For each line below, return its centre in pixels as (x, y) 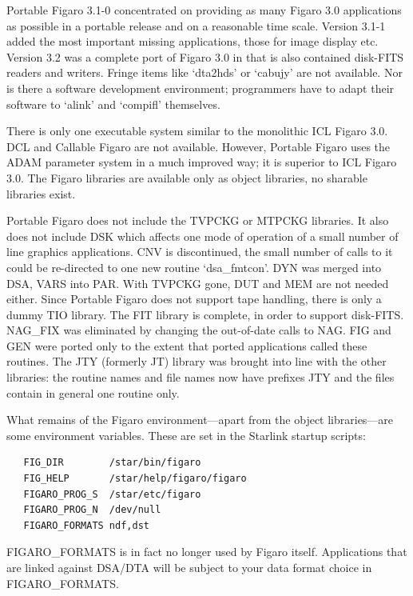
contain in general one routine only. (93, 392)
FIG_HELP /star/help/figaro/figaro (135, 479)
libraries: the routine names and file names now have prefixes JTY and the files (201, 377)
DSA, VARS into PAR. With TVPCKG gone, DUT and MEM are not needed (198, 283)
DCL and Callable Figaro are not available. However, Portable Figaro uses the (199, 146)
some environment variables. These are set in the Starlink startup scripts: (186, 435)
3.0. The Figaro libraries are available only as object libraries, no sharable (187, 177)
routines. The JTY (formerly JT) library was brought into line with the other (197, 361)
